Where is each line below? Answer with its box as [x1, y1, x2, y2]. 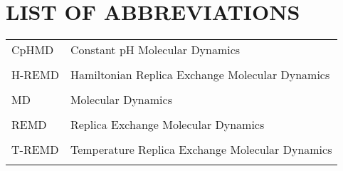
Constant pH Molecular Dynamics [70, 41, 241, 58]
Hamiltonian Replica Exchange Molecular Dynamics [70, 66, 330, 83]
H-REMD [11, 66, 59, 83]
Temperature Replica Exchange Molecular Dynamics [70, 141, 332, 158]
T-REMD [11, 141, 59, 158]
